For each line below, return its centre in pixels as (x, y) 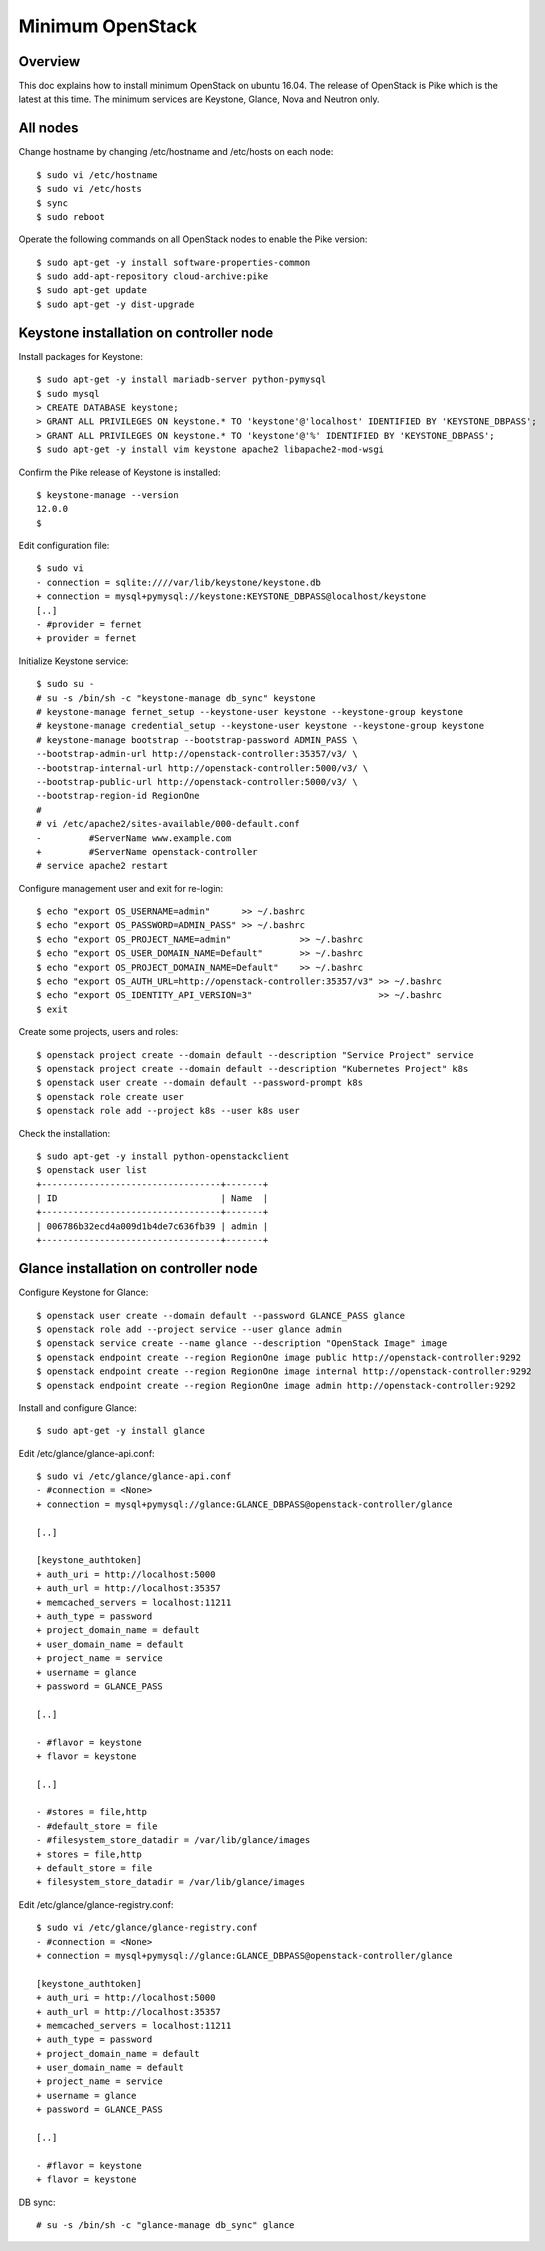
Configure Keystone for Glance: (83, 1292)
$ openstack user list (92, 1170)
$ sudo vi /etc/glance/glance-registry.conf (147, 1928)
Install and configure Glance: (77, 1407)
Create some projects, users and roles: (98, 1032)
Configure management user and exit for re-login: (121, 888)
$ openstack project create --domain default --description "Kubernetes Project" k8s (252, 1068)
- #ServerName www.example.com (134, 838)
